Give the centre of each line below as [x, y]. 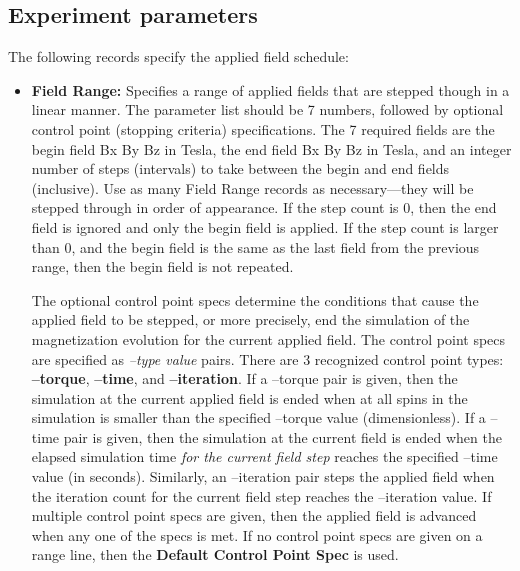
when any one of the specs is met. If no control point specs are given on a [257, 534]
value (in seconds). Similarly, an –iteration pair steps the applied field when [263, 476]
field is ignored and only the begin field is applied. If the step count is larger [265, 226]
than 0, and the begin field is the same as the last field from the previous [255, 246]
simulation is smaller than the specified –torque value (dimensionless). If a [258, 417]
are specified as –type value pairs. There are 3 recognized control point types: [267, 358]
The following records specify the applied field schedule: [178, 56]
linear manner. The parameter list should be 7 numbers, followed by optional [267, 109]
